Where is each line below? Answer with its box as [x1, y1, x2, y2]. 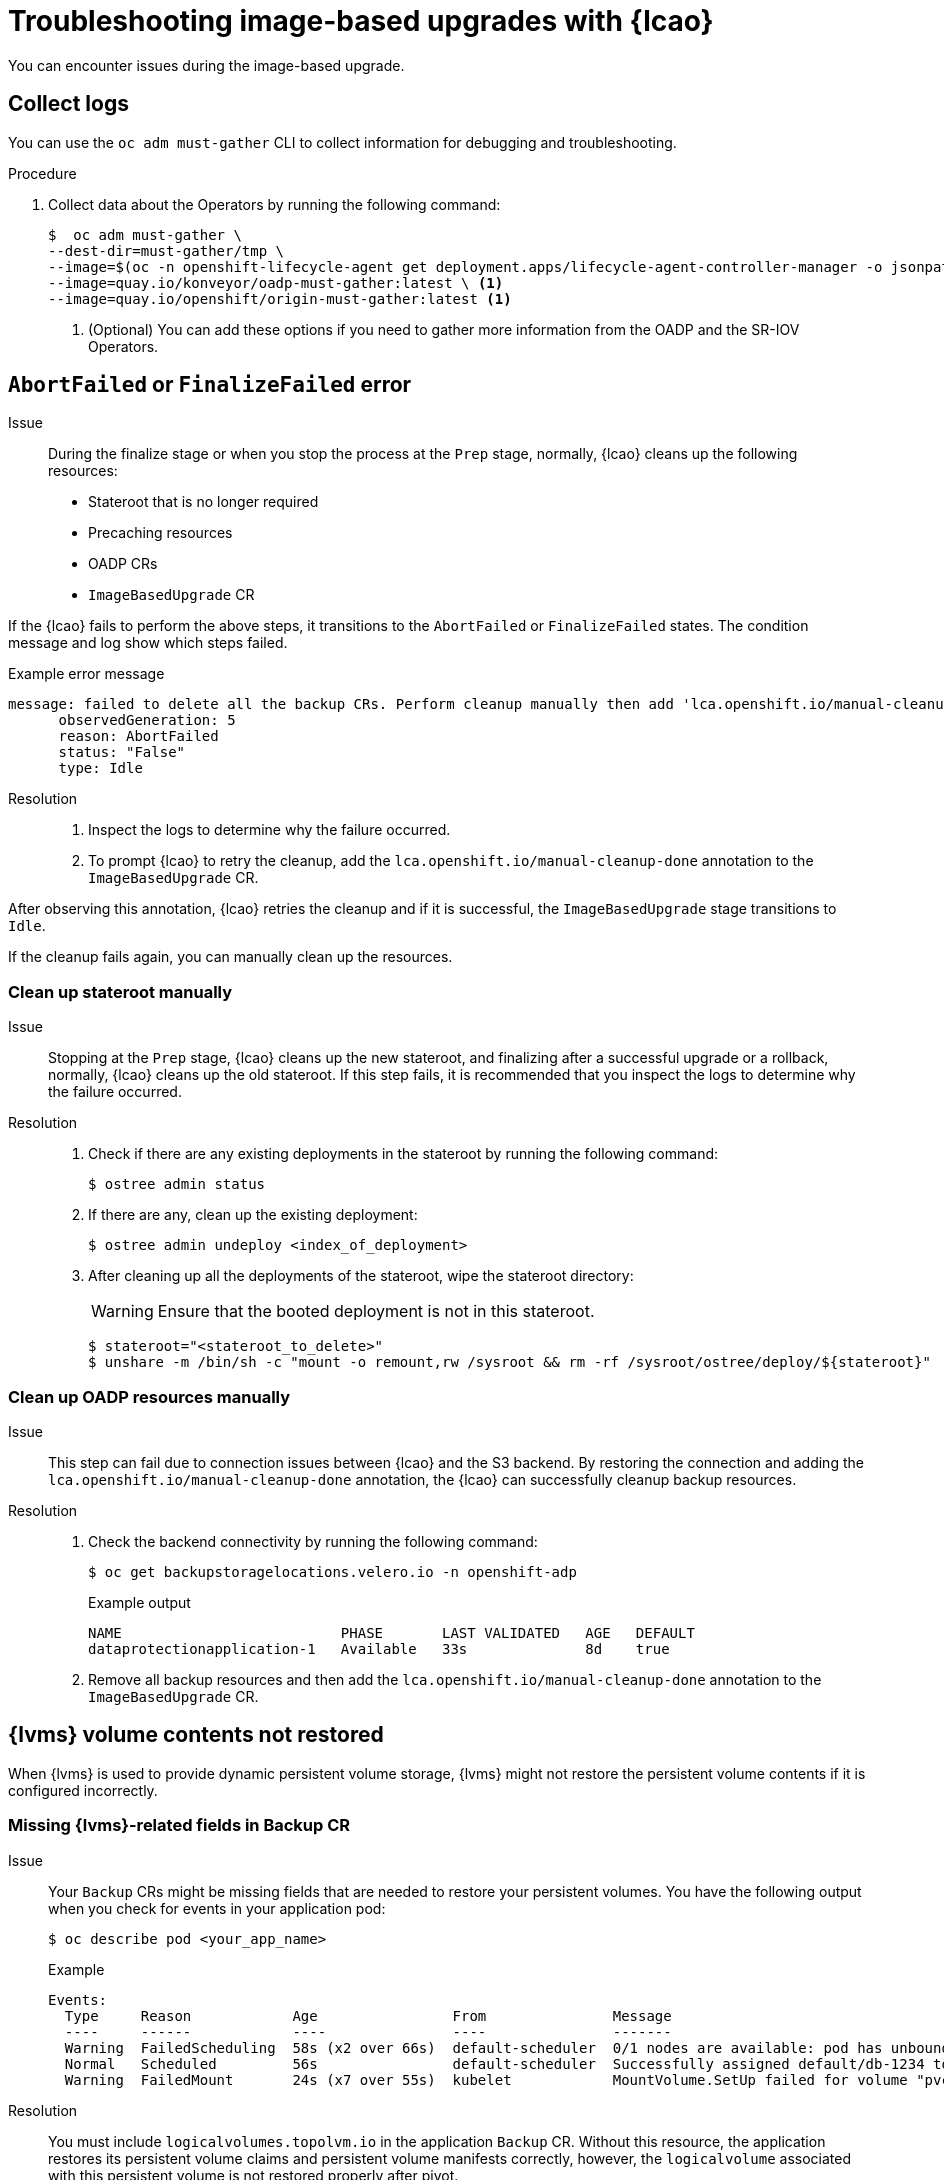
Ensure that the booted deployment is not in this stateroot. [157, 1301, 595, 1322]
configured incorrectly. [8, 1781, 158, 1799]
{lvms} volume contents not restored [8, 1722, 384, 1748]
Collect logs [8, 91, 129, 117]
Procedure [8, 164, 77, 182]
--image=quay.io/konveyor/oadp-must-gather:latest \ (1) [48, 274, 504, 291]
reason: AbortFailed [58, 728, 219, 745]
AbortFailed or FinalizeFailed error [8, 372, 412, 398]
